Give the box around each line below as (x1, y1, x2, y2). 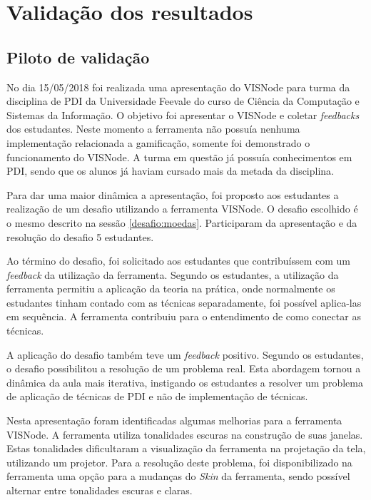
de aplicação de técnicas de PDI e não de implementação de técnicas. (6, 389, 308, 404)
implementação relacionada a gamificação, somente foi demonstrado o (6, 135, 310, 150)
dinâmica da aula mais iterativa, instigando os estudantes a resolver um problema (6, 374, 363, 389)
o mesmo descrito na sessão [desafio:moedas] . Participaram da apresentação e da (6, 215, 357, 230)
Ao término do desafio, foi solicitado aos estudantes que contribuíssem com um (6, 253, 351, 268)
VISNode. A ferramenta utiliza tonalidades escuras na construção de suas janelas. (6, 427, 363, 442)
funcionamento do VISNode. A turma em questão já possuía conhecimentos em (6, 149, 352, 164)
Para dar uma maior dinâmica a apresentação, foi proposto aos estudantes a (6, 187, 339, 202)
